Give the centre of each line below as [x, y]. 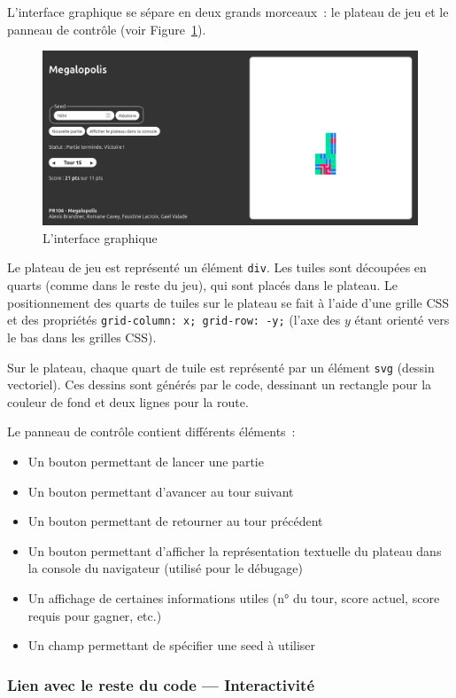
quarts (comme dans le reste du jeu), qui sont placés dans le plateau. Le [202, 285]
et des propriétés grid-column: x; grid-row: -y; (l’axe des [174, 320]
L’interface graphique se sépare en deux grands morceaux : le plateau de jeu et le [228, 12]
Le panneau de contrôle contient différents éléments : [151, 431]
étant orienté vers [402, 320]
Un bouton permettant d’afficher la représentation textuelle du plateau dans [235, 550]
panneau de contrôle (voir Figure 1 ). [107, 29]
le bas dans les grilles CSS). [82, 337]
